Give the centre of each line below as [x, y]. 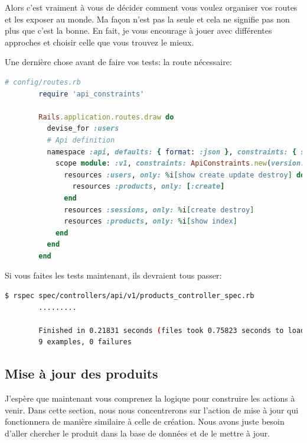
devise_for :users [83, 129]
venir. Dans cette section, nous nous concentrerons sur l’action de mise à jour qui [152, 410]
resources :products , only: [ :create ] [148, 187]
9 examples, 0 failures [85, 342]
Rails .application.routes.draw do [106, 117]
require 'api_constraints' [92, 94]
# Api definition [81, 140]
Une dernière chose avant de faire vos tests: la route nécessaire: [118, 62]
